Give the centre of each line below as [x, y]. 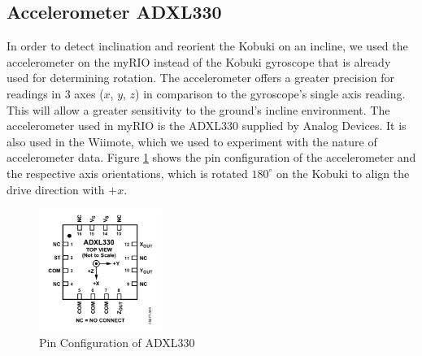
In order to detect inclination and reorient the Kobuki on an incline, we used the [207, 46]
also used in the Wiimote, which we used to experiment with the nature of [192, 141]
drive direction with [56, 189]
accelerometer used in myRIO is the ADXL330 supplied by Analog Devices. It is [207, 126]
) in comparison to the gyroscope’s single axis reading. [270, 93]
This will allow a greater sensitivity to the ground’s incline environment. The [198, 109]
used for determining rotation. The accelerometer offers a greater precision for [200, 78]
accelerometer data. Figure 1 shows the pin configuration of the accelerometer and [211, 157]
